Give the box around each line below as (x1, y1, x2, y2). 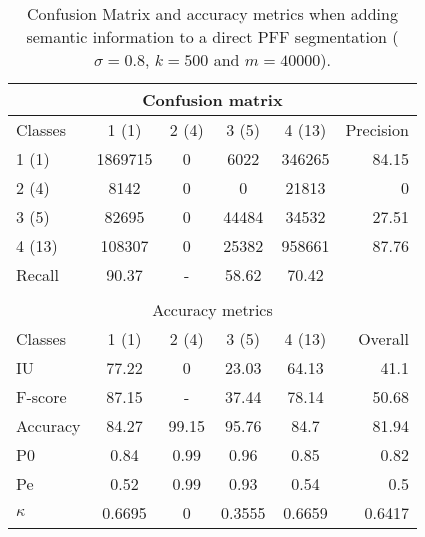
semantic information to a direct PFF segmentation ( (26, 25, 399, 48)
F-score (16, 385, 67, 408)
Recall (16, 263, 59, 286)
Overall (358, 327, 409, 350)
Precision (345, 118, 409, 141)
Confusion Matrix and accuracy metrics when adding (26, 2, 398, 25)
